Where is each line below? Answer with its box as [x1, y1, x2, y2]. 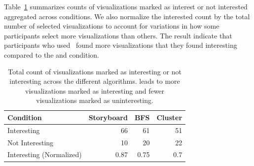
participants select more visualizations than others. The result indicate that [4, 30, 232, 40]
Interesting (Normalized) [7, 149, 82, 160]
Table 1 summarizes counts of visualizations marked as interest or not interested [4, 1, 248, 11]
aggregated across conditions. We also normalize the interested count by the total [4, 11, 250, 21]
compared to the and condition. [4, 49, 99, 60]
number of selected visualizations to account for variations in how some [4, 21, 219, 31]
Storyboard [88, 112, 128, 122]
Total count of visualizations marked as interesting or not [8, 66, 181, 76]
